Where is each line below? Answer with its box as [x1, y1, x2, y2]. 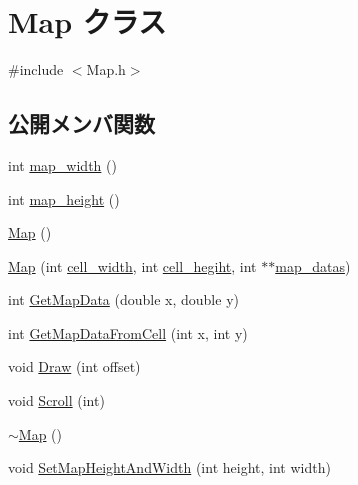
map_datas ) [275, 255, 351, 276]
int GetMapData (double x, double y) [8, 289, 239, 310]
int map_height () [8, 188, 120, 209]
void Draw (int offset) [8, 356, 141, 377]
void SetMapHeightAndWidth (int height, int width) [8, 457, 331, 478]
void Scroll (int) [8, 390, 105, 411]
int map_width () [8, 154, 117, 175]
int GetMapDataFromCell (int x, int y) [8, 322, 248, 343]
